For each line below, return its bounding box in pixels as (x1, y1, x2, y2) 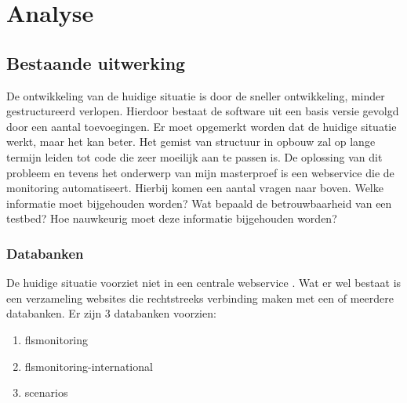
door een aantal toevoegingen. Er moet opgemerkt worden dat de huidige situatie (6, 118, 397, 134)
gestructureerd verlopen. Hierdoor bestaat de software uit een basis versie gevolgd (6, 103, 399, 119)
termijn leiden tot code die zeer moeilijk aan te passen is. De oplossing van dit (6, 148, 383, 165)
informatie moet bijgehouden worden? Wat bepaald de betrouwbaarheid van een (6, 194, 392, 211)
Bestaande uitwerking (6, 50, 186, 74)
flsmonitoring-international (24, 358, 153, 374)
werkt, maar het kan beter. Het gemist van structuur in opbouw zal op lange (6, 133, 376, 150)
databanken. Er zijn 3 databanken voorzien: (6, 305, 216, 321)
